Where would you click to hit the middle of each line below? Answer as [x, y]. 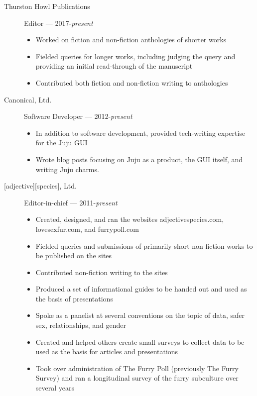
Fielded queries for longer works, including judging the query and [135, 56]
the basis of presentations [74, 298]
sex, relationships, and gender [81, 325]
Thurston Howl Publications [47, 6]
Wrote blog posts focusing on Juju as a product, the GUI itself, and [139, 159]
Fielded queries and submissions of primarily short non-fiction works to [144, 246]
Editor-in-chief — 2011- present [71, 202]
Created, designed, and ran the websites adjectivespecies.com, [130, 219]
